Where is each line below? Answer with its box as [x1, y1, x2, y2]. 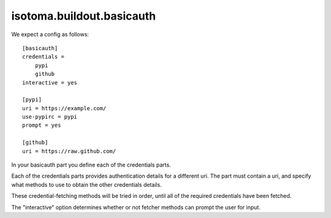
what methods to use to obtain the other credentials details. [11, 181, 162, 188]
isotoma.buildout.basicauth [11, 9, 156, 23]
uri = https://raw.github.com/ [22, 148, 116, 154]
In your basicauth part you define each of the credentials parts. [11, 161, 171, 168]
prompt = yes [22, 122, 61, 129]
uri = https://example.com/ [22, 105, 107, 111]
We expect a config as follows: [11, 31, 89, 38]
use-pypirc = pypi [22, 113, 78, 121]
